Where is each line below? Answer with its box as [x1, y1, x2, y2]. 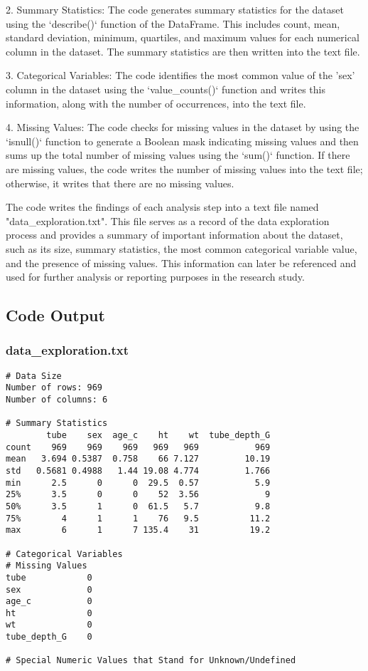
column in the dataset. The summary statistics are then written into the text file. [6, 43, 360, 58]
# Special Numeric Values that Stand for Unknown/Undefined [6, 655, 296, 666]
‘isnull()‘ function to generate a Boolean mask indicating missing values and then [6, 133, 359, 148]
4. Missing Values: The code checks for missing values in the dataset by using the [6, 120, 359, 135]
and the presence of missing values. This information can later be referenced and [6, 255, 357, 270]
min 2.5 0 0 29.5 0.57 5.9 [6, 477, 271, 488]
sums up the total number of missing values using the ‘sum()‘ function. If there [6, 147, 350, 162]
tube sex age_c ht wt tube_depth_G [46, 430, 271, 440]
